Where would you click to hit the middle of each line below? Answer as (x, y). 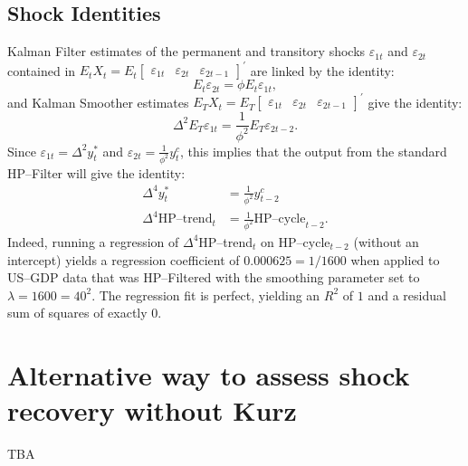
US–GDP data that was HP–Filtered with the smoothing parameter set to (214, 277)
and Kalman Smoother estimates (98, 102)
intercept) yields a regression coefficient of (124, 259)
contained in (42, 70)
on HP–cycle (296, 241)
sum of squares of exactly (77, 313)
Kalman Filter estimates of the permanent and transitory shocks (186, 51)
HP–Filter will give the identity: (96, 172)
